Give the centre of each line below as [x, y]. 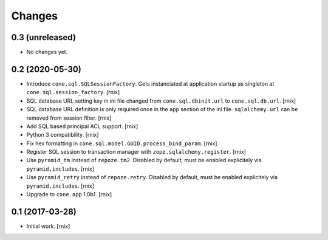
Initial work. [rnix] [48, 226]
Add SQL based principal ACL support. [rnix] [82, 126]
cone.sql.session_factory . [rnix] [73, 92]
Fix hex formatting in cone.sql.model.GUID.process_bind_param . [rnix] [122, 143]
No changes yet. [47, 52]
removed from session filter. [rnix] [69, 118]
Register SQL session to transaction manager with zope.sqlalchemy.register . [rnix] [136, 152]
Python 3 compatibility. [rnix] [63, 135]
